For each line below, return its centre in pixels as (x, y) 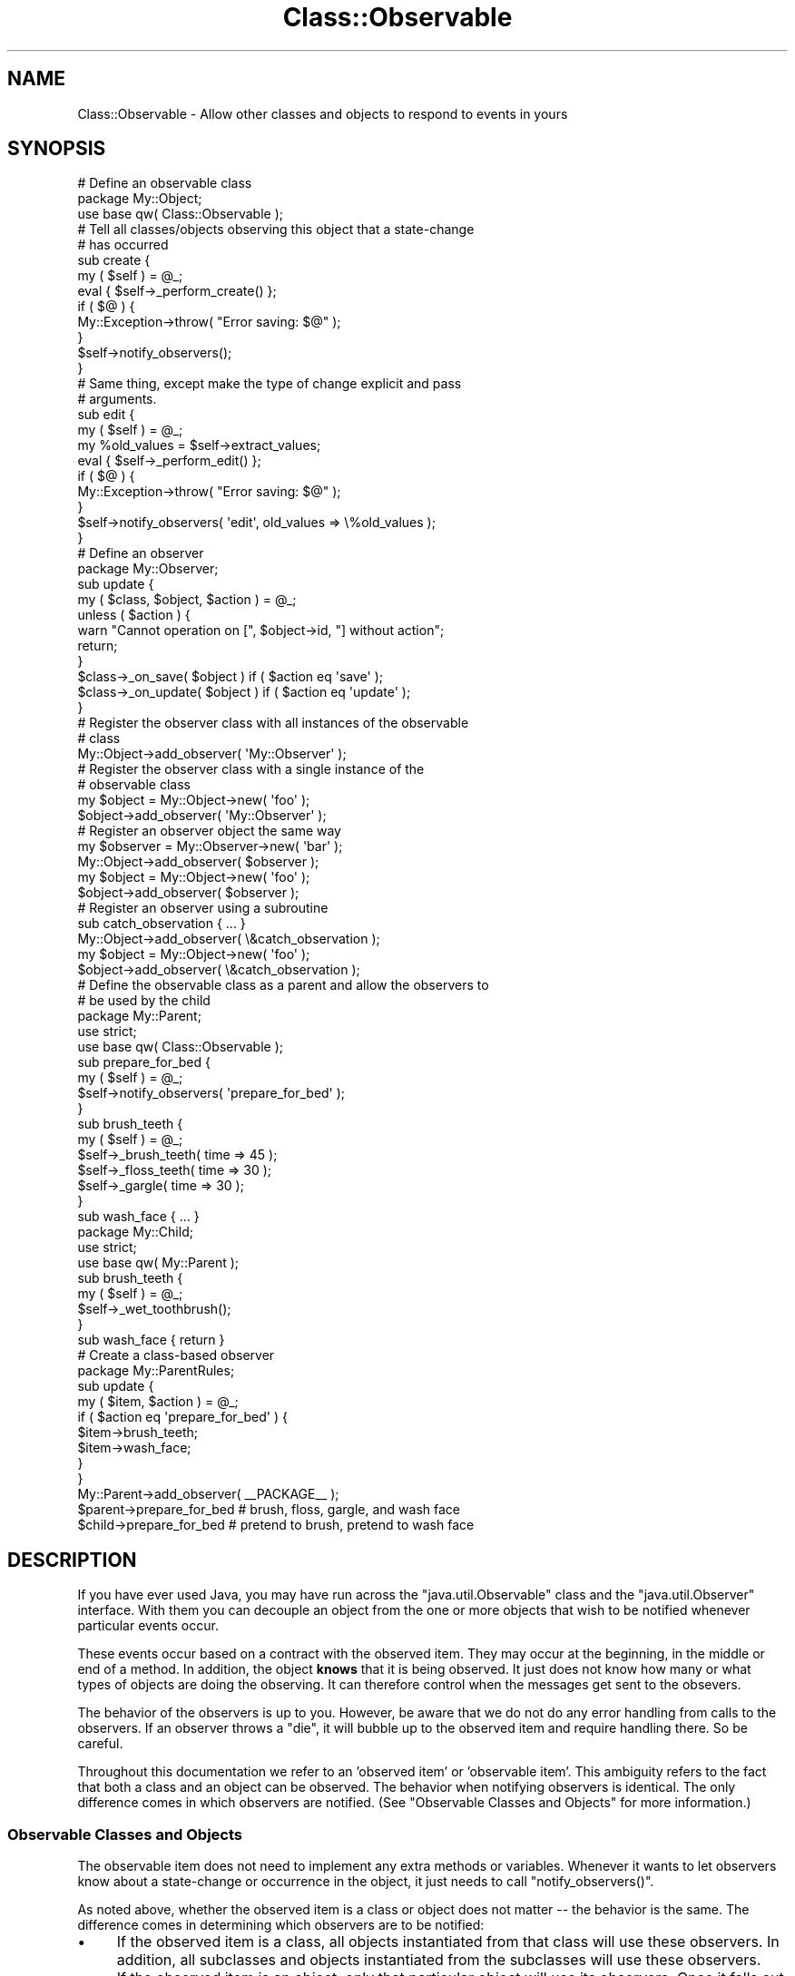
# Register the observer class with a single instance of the (251, 769)
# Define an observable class (165, 183)
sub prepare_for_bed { (144, 1062)
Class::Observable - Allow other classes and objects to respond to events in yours (323, 113)
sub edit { (106, 415)
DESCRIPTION (72, 1560)
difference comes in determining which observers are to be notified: (281, 1925)
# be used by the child (144, 1001)
